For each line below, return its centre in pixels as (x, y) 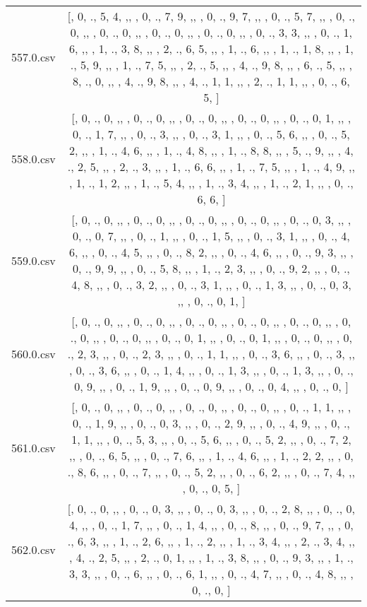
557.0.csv (34, 57)
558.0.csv (34, 158)
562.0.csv (34, 549)
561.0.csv (34, 447)
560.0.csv (34, 354)
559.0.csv (34, 260)
